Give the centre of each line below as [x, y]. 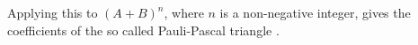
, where [184, 12]
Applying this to [53, 12]
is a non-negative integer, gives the [315, 12]
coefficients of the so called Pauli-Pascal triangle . [143, 30]
